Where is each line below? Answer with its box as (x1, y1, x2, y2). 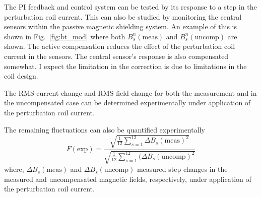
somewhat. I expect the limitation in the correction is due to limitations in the (4, 60, 247, 71)
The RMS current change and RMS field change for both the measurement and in (4, 87, 257, 98)
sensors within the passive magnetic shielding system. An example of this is (4, 21, 237, 32)
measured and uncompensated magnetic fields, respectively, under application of (4, 173, 251, 184)
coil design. (4, 71, 38, 81)
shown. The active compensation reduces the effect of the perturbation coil (4, 41, 235, 51)
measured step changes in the (137, 164, 228, 174)
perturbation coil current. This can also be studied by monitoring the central (4, 11, 242, 22)
